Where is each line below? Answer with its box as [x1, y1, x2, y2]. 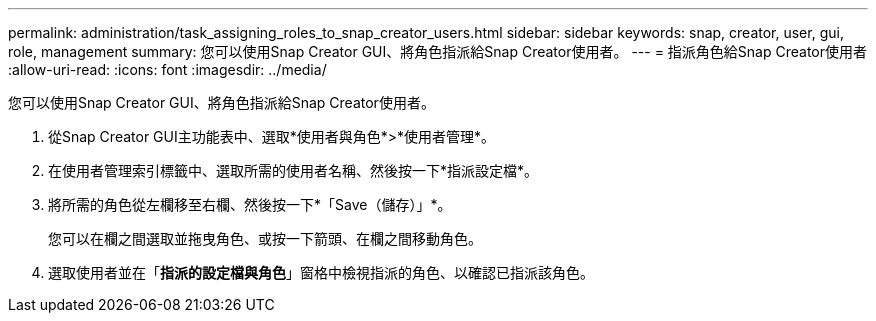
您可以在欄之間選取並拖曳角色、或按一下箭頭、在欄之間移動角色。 [48, 230, 482, 247]
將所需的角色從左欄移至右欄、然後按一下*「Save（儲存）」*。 [48, 196, 452, 213]
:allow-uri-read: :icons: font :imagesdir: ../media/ [8, 61, 327, 78]
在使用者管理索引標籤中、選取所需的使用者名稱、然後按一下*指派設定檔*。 [48, 162, 539, 179]
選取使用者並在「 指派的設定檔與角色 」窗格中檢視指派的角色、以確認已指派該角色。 [48, 264, 594, 281]
